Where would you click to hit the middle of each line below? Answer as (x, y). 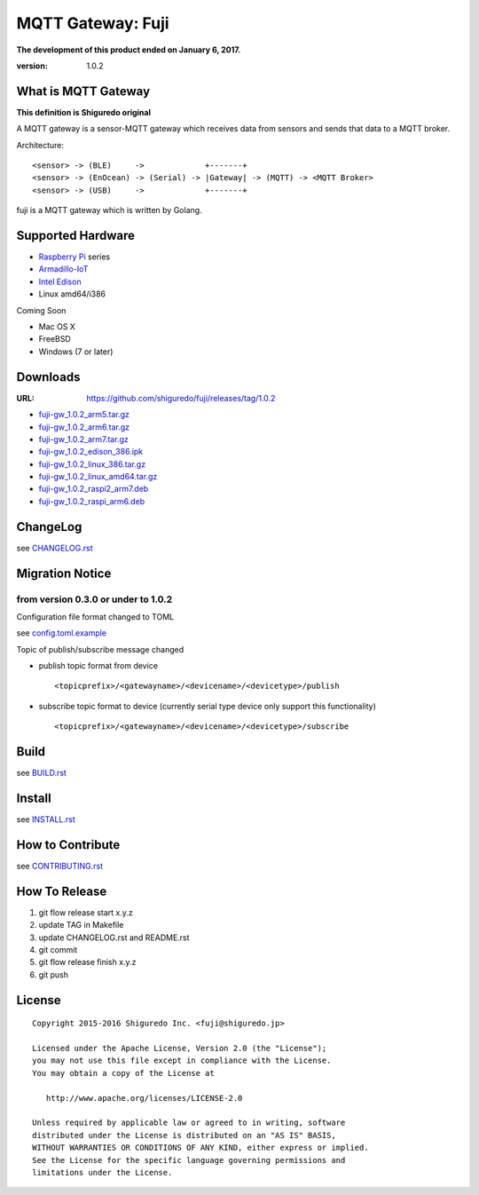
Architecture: (40, 145)
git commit (58, 950)
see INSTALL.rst (46, 819)
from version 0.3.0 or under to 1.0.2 (94, 599)
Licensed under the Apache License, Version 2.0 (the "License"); (180, 1049)
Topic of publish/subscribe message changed (100, 649)
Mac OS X (57, 327)
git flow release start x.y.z (86, 912)
